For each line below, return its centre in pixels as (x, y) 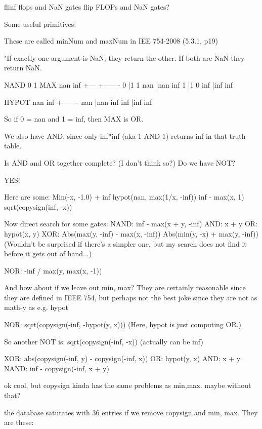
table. (13, 146)
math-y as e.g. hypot (36, 307)
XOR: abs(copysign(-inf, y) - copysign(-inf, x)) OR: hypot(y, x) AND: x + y (122, 358)
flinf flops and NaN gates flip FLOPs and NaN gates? (87, 7)
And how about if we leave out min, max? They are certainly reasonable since (125, 287)
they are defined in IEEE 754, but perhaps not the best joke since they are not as (131, 297)
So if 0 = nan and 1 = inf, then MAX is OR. (74, 119)
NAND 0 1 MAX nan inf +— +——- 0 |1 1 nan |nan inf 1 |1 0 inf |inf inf (119, 84)
